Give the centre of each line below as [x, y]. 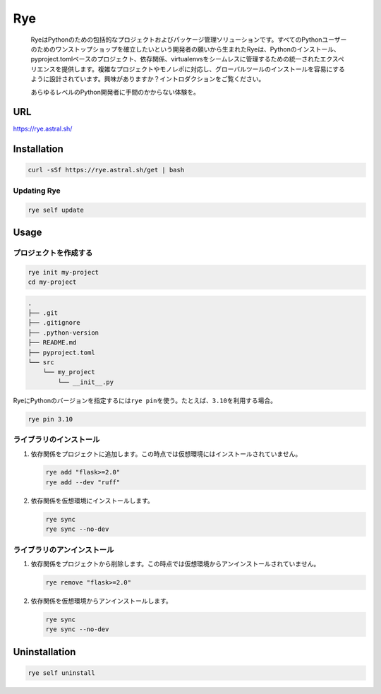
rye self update [56, 210]
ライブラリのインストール [56, 440]
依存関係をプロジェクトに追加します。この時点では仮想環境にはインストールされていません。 [166, 454]
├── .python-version [63, 333]
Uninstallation [44, 652]
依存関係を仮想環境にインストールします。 [92, 501]
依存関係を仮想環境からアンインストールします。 [101, 601]
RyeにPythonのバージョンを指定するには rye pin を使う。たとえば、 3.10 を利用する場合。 [145, 400]
